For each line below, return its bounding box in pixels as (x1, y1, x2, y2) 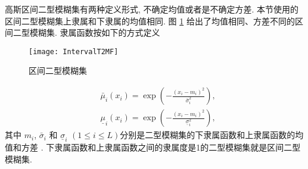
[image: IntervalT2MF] (29, 47, 119, 56)
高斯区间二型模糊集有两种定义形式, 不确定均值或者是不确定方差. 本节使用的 (5, 3, 299, 15)
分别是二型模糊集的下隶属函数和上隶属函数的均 (120, 129, 304, 141)
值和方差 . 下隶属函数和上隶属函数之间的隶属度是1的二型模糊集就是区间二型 (5, 141, 301, 154)
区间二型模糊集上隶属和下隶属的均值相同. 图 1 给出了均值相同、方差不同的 (5, 14, 295, 27)
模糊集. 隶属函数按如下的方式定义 (29, 26, 160, 39)
